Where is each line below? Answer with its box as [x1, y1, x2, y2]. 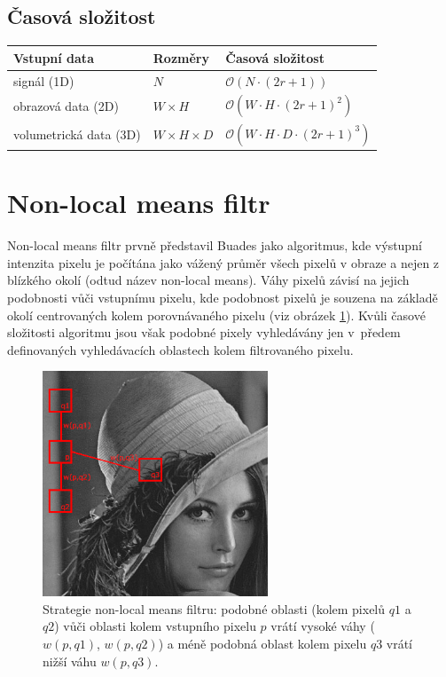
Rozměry [153, 48, 209, 67]
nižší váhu [43, 651, 97, 670]
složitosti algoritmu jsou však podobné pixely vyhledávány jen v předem [7, 323, 401, 342]
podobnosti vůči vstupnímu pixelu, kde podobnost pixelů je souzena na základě [7, 288, 438, 307]
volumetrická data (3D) [13, 125, 141, 144]
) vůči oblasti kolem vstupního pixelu [54, 617, 256, 635]
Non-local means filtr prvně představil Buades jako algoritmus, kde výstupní [7, 236, 422, 255]
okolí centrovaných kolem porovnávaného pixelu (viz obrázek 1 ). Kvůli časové [7, 305, 426, 324]
